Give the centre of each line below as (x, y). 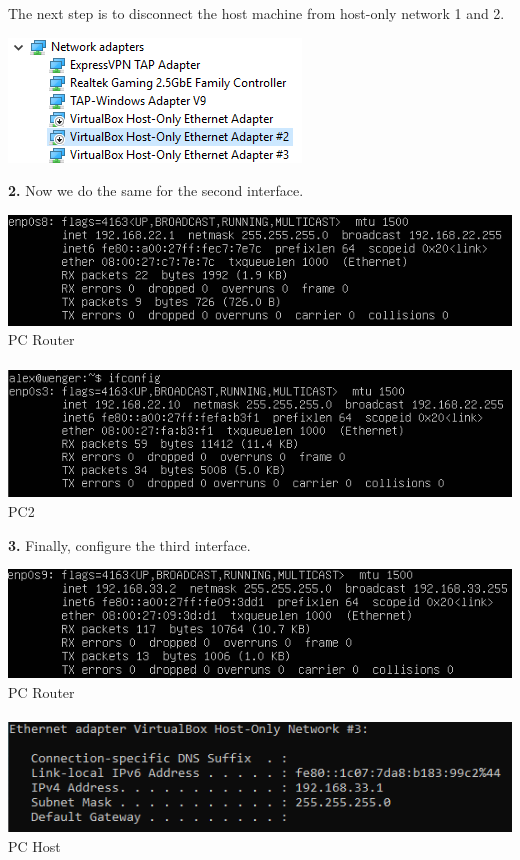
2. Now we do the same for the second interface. (156, 190)
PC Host (34, 845)
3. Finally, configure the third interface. (129, 544)
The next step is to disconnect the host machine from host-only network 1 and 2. (256, 13)
